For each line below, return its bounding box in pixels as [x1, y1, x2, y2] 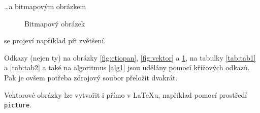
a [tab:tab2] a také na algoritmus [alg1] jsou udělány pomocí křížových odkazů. [4, 62, 250, 73]
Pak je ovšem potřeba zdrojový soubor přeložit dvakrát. [4, 72, 178, 82]
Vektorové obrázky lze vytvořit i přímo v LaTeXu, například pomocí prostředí [4, 89, 247, 100]
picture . [4, 99, 32, 110]
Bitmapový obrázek [24, 18, 85, 29]
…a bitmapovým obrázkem [4, 1, 86, 11]
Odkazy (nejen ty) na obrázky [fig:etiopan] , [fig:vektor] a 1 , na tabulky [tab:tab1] [4, 52, 256, 63]
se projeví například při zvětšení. [4, 35, 106, 46]
